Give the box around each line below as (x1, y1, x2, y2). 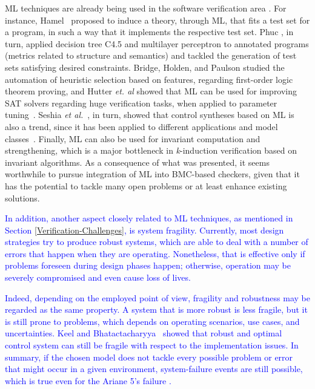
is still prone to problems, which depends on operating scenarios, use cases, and (5, 315, 300, 327)
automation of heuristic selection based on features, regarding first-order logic (5, 73, 293, 85)
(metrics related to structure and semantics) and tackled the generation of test (5, 49, 297, 62)
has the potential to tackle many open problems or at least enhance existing (5, 179, 287, 192)
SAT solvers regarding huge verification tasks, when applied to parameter (5, 96, 277, 109)
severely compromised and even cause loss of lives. (5, 271, 191, 284)
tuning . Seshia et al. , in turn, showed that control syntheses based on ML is (5, 108, 294, 121)
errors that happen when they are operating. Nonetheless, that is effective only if (5, 247, 305, 260)
